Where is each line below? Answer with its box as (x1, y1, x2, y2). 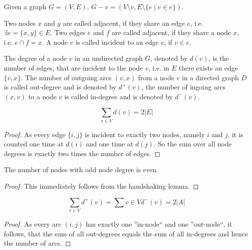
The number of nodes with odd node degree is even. (4, 164, 159, 175)
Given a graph (4, 1, 47, 11)
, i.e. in (148, 62, 169, 72)
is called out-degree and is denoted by (4, 82, 117, 92)
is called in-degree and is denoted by (64, 91, 173, 101)
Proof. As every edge (4, 129, 66, 139)
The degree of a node (4, 53, 67, 63)
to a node (28, 91, 57, 101)
